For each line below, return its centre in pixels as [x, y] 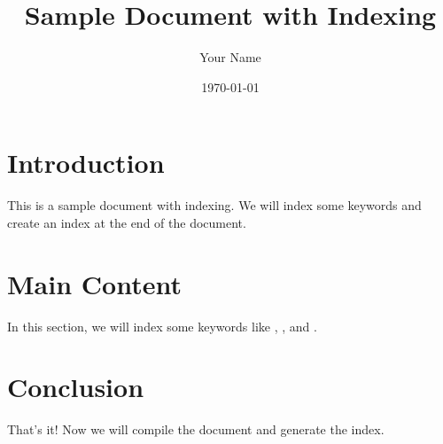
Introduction [86, 163]
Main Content [94, 283]
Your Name [230, 57]
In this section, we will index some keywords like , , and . [162, 326]
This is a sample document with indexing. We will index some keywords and [214, 205]
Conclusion [76, 387]
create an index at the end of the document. [127, 222]
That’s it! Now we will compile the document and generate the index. [196, 429]
